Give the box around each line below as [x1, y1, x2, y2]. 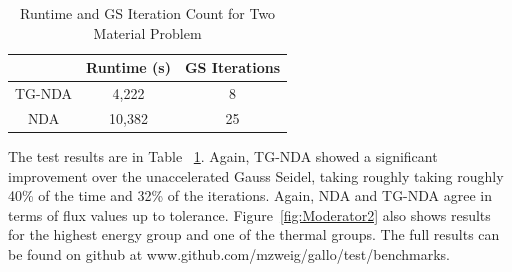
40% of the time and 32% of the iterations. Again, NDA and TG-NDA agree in [8, 185, 493, 206]
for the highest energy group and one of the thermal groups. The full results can [8, 224, 500, 245]
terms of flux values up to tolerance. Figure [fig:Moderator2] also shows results [8, 204, 491, 225]
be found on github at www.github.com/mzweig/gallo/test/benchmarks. [8, 243, 450, 264]
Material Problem [93, 22, 202, 43]
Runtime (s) [86, 57, 171, 78]
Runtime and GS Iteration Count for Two [20, 3, 276, 23]
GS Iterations [184, 57, 281, 78]
